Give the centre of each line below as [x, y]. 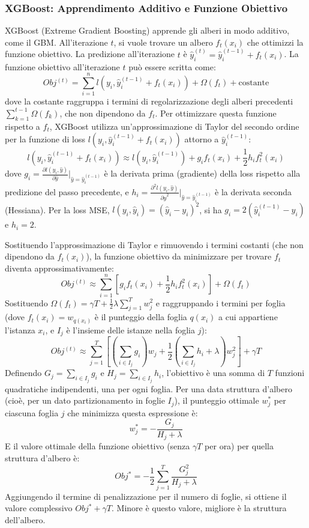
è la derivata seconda [253, 191]
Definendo [23, 373]
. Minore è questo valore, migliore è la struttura [199, 508]
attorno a [202, 139]
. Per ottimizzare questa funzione [216, 113]
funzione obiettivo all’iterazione [62, 66]
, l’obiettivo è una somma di [213, 373]
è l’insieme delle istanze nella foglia [131, 329]
